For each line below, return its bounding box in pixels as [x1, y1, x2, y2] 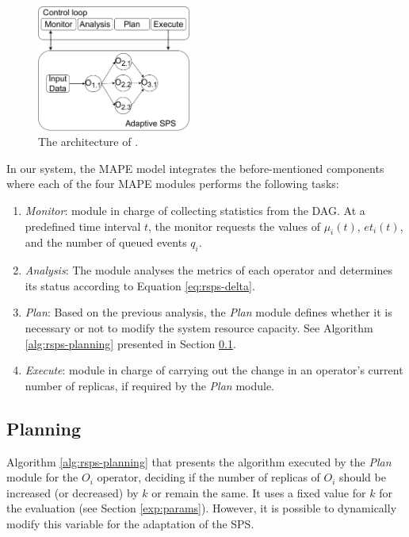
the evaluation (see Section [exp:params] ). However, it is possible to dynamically [6, 500, 397, 516]
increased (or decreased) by [6, 484, 139, 501]
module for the [6, 469, 78, 485]
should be [339, 469, 386, 485]
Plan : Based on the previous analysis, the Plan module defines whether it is [25, 304, 392, 320]
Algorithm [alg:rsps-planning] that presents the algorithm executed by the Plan [6, 453, 392, 470]
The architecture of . [38, 133, 139, 150]
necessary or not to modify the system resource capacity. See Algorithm [25, 319, 373, 336]
